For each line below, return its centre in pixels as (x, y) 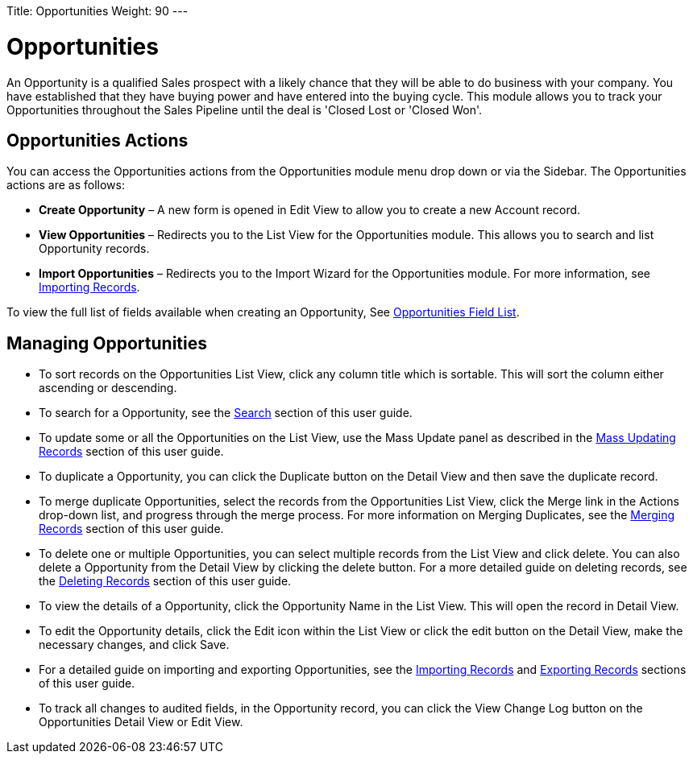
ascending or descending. (108, 388)
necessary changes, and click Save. (134, 645)
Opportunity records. (94, 249)
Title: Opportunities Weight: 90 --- (98, 11)
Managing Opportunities (107, 343)
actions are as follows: (66, 185)
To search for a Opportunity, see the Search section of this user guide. (226, 413)
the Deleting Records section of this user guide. (165, 581)
